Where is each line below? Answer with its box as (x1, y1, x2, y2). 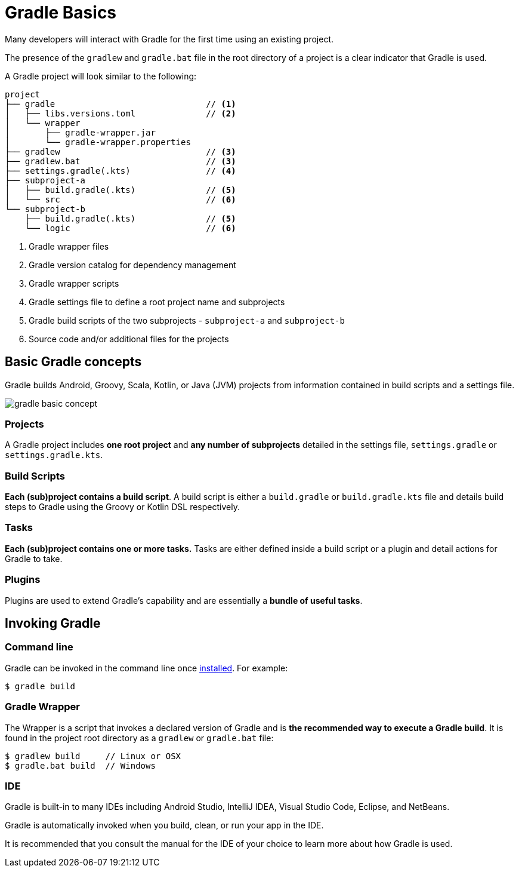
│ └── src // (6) (5, 194, 236, 204)
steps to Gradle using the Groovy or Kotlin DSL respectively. (5, 502, 240, 512)
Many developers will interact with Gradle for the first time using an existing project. (5, 33, 334, 44)
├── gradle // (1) (5, 99, 236, 109)
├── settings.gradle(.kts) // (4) (5, 165, 236, 176)
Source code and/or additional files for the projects (29, 333, 229, 344)
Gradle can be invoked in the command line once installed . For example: (5, 662, 288, 673)
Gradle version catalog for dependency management (29, 259, 236, 270)
